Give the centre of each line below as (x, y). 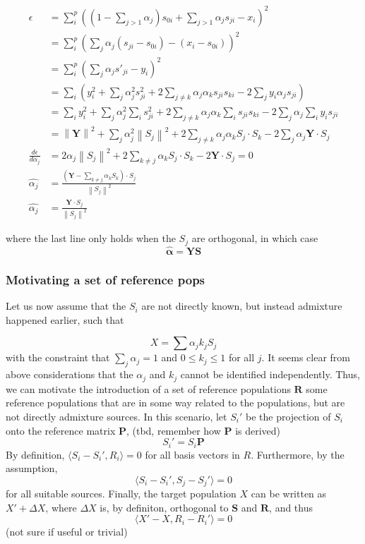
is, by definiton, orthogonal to (164, 507)
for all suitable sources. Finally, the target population (121, 494)
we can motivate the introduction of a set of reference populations (148, 388)
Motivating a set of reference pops (106, 279)
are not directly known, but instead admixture (242, 306)
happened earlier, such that (65, 319)
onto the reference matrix (61, 430)
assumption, (32, 468)
